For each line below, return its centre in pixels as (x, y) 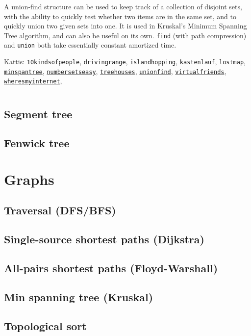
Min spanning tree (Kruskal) (79, 297)
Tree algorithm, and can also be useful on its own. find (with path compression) (125, 35)
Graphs (29, 179)
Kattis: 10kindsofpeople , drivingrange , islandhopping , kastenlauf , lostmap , (125, 62)
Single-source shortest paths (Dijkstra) (104, 239)
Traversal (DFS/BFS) (60, 210)
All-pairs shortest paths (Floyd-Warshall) (111, 268)
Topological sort (45, 325)
